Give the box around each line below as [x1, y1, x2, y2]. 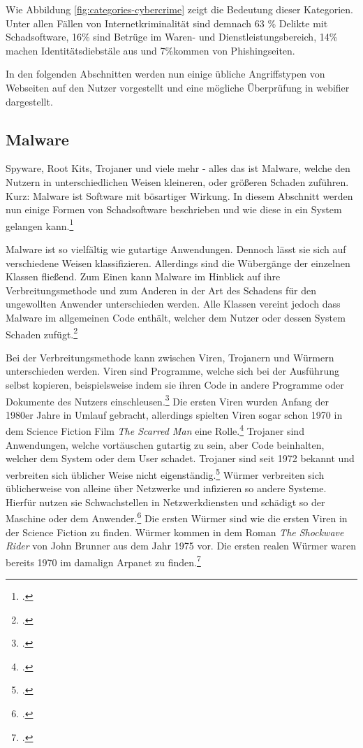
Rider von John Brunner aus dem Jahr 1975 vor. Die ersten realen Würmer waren [6, 538, 356, 553]
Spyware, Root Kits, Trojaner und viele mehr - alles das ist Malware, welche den [6, 161, 350, 175]
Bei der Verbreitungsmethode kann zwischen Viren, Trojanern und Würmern [6, 350, 334, 364]
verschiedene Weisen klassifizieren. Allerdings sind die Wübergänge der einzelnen [6, 255, 350, 270]
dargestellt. [6, 94, 53, 108]
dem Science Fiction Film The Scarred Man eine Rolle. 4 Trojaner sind [6, 422, 304, 438]
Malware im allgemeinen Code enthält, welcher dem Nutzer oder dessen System [6, 310, 346, 324]
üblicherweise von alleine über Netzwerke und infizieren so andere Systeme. [6, 481, 327, 496]
